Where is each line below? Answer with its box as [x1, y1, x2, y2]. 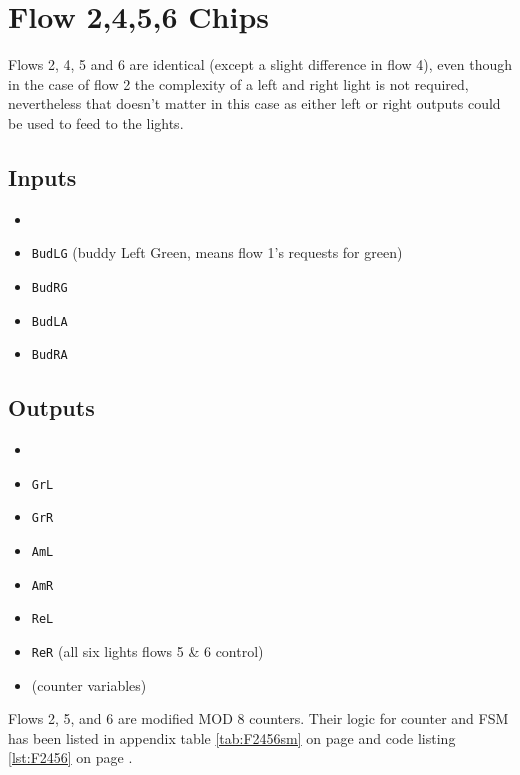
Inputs [8, 161, 77, 192]
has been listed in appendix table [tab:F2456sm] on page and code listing [8, 727, 456, 748]
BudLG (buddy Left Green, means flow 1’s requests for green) [31, 242, 403, 263]
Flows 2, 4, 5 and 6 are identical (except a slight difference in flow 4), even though [8, 54, 512, 75]
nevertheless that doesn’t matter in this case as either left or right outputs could [8, 93, 501, 114]
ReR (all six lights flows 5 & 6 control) [31, 641, 264, 661]
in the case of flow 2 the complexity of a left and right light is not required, [8, 73, 469, 94]
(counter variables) [31, 674, 147, 695]
